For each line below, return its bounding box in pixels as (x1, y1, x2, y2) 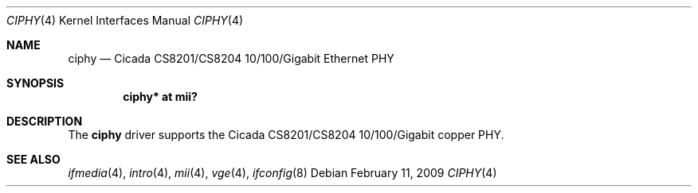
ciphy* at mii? (123, 90, 198, 103)
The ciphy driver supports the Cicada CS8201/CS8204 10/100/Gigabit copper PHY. (68, 128, 504, 141)
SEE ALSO (6, 152, 61, 166)
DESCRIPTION (6, 114, 83, 128)
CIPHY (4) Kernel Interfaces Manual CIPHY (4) (6, 14, 244, 27)
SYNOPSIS (6, 76, 65, 90)
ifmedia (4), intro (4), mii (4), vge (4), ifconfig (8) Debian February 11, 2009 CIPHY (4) (68, 166, 497, 179)
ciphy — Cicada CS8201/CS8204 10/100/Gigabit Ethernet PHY (68, 52, 394, 65)
